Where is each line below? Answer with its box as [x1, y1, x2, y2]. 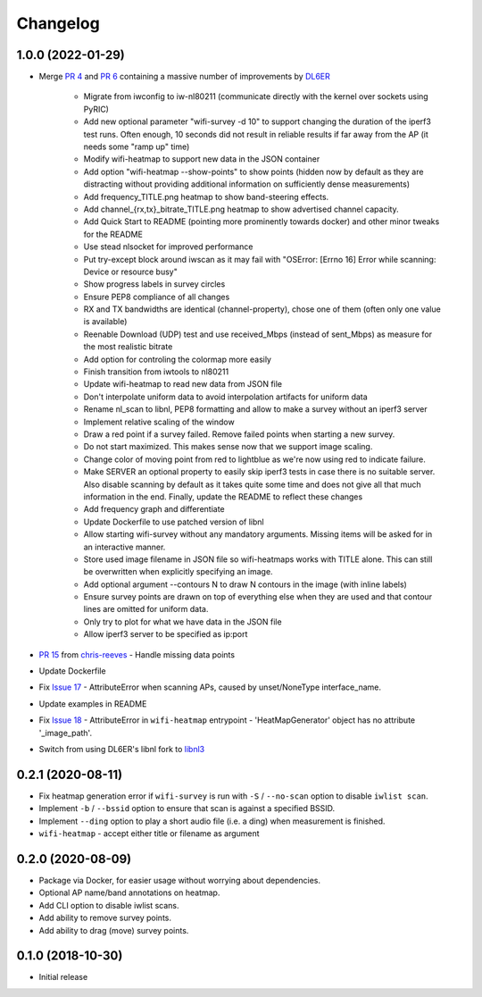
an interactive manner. [83, 541, 166, 552]
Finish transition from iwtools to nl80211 [83, 366, 229, 377]
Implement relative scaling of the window [83, 416, 236, 427]
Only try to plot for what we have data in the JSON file [83, 616, 282, 627]
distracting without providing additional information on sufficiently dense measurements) [83, 179, 411, 189]
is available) [83, 316, 128, 327]
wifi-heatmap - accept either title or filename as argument [38, 828, 260, 839]
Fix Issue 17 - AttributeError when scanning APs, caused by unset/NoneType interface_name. [38, 682, 381, 692]
